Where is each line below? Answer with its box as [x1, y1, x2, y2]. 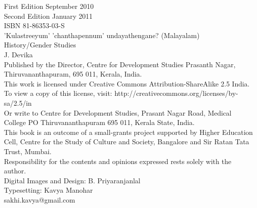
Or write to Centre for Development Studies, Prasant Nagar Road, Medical [4, 107, 232, 118]
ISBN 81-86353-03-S [4, 20, 65, 31]
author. [4, 166, 26, 176]
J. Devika [4, 49, 33, 59]
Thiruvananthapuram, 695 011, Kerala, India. [4, 69, 142, 79]
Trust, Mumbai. [4, 146, 52, 156]
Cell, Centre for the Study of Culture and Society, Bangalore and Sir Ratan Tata [4, 136, 250, 147]
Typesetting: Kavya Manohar [4, 185, 93, 195]
